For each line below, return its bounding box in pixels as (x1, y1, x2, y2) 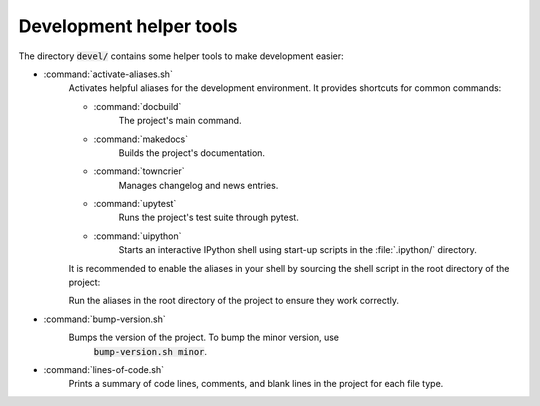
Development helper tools (18, 15, 238, 37)
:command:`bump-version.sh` (43, 313, 167, 325)
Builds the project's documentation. (118, 146, 265, 159)
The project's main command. (118, 115, 242, 127)
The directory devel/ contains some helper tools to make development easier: (18, 50, 344, 62)
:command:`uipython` (93, 230, 182, 242)
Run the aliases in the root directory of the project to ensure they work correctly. (68, 295, 400, 307)
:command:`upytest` (93, 198, 177, 210)
